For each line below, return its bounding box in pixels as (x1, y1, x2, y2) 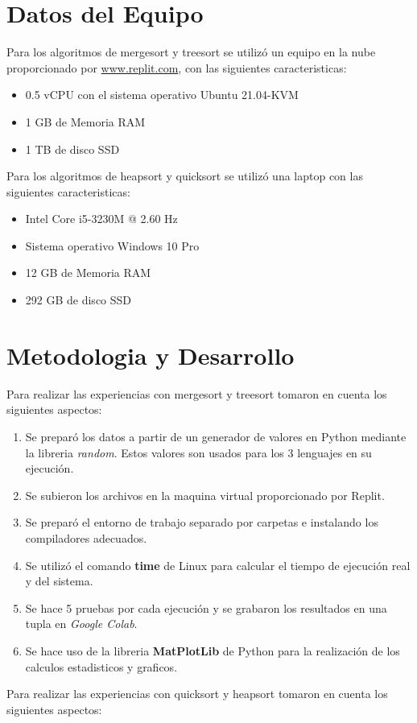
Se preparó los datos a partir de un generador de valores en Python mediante (25, 428, 407, 444)
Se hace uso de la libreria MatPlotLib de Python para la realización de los (25, 642, 400, 659)
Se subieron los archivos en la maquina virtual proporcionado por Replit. (25, 486, 385, 503)
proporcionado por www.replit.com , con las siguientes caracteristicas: (6, 59, 347, 76)
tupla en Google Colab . (25, 615, 138, 632)
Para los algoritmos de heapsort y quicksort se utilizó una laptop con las (6, 167, 363, 184)
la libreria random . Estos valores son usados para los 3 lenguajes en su (25, 444, 372, 461)
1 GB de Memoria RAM (25, 113, 146, 130)
